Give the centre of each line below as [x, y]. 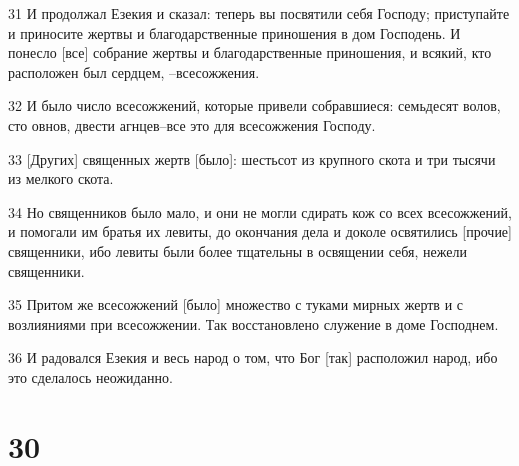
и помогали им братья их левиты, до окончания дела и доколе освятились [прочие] [260, 231]
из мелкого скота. [61, 178]
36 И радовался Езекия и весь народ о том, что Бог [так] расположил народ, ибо [253, 357]
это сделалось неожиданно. [90, 376]
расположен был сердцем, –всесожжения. [134, 71]
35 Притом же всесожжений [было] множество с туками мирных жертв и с [236, 304]
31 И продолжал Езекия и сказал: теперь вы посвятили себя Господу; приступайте [259, 13]
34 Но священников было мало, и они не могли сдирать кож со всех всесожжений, [260, 211]
